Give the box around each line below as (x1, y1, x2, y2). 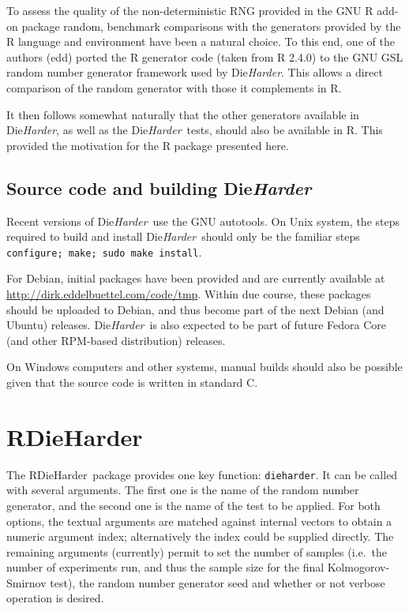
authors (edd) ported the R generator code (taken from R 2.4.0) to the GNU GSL (6, 48, 403, 65)
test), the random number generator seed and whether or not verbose (50, 574, 385, 590)
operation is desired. (6, 590, 104, 606)
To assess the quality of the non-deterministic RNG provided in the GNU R (6, 2, 373, 18)
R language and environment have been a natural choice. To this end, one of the (6, 33, 395, 50)
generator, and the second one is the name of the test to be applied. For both (6, 497, 381, 513)
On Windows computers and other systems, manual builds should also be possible (6, 358, 403, 375)
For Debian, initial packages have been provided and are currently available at (6, 270, 385, 287)
